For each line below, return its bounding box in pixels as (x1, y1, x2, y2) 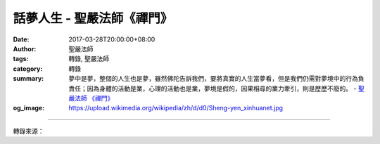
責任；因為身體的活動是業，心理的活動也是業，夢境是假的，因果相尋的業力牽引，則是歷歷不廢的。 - (68, 84, 357, 93)
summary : (13, 74, 44, 83)
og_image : (13, 104, 45, 112)
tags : (13, 55, 29, 63)
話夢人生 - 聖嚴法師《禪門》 (13, 11, 173, 26)
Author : (13, 44, 37, 53)
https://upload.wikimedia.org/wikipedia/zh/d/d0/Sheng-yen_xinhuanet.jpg (68, 104, 284, 112)
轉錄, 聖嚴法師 (68, 55, 109, 63)
